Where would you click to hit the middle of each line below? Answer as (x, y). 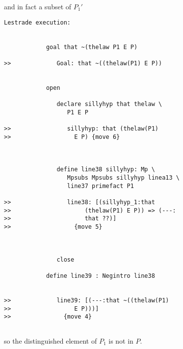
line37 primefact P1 (100, 186)
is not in (121, 340)
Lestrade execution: (38, 22)
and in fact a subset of (38, 6)
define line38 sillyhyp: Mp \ (106, 170)
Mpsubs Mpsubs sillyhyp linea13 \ (123, 178)
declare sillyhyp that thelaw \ (109, 104)
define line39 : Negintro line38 (100, 276)
